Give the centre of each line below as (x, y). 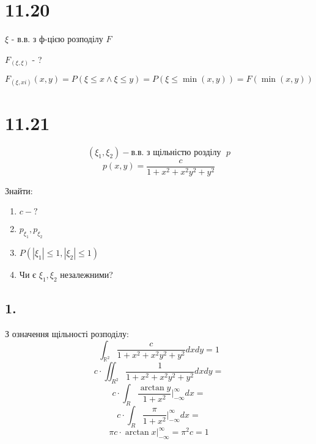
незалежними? (86, 274)
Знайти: (19, 190)
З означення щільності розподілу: (67, 333)
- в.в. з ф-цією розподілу (57, 39)
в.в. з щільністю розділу (176, 152)
